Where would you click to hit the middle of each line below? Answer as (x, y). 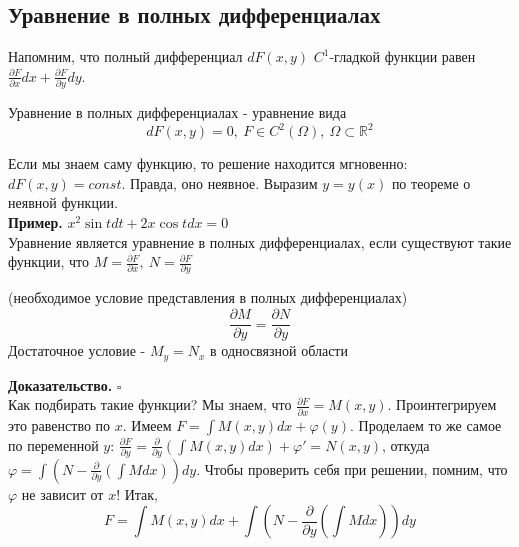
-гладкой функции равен (402, 56)
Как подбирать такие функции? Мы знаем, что (150, 404)
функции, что (49, 261)
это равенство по (59, 424)
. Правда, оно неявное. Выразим (219, 182)
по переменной (53, 444)
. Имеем (147, 424)
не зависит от (62, 493)
